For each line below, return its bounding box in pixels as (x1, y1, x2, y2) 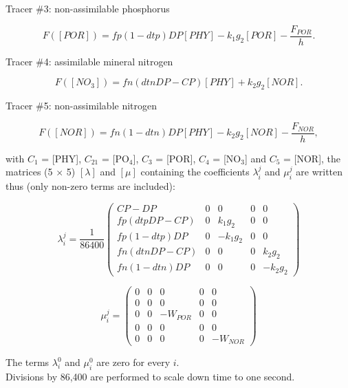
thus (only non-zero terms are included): (6, 179, 175, 193)
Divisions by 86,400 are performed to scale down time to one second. (6, 369, 295, 384)
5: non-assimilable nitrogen (43, 98, 157, 113)
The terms (6, 355, 50, 369)
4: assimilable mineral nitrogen (43, 54, 173, 68)
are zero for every (96, 355, 171, 369)
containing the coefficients (140, 164, 250, 179)
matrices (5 (6, 164, 53, 179)
